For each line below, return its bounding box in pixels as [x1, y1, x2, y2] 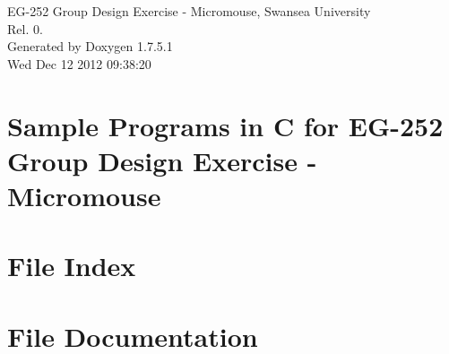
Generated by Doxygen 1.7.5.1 [7, 37, 173, 56]
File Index [7, 247, 136, 284]
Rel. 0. [7, 19, 43, 38]
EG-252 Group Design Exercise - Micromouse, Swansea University [7, 2, 371, 20]
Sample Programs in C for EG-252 [7, 107, 444, 143]
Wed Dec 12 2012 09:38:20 [7, 54, 151, 73]
